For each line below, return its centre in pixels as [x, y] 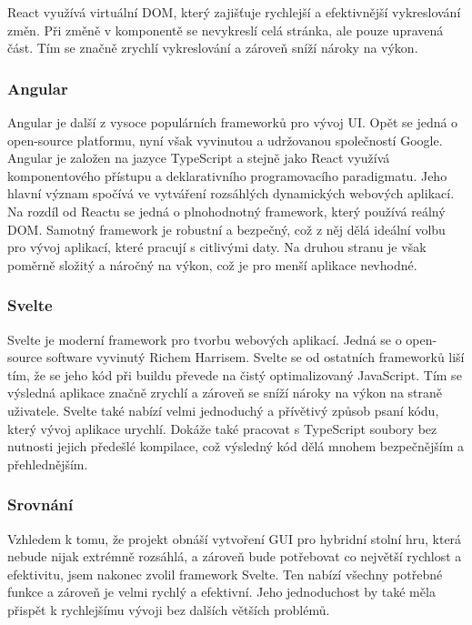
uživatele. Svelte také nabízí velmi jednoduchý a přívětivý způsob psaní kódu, [223, 410]
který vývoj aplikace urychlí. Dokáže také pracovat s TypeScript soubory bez [222, 428]
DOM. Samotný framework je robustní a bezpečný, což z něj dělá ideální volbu [226, 229]
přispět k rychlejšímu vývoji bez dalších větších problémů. [169, 609]
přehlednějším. [48, 464]
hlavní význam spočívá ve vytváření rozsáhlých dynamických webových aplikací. [231, 193]
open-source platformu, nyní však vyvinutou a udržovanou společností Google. [225, 140]
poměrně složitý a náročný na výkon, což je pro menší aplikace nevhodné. [212, 264]
